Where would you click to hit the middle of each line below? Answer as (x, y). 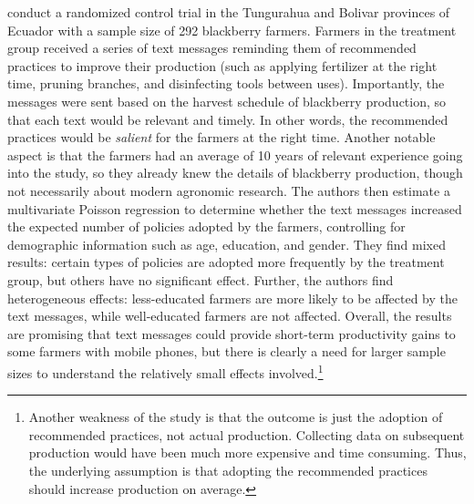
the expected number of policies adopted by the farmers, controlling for (206, 226)
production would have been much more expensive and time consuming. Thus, (247, 453)
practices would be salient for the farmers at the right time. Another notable (222, 137)
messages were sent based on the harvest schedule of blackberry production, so (227, 101)
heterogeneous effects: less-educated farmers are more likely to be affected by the (232, 298)
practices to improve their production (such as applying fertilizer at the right (222, 65)
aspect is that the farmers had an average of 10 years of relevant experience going (235, 154)
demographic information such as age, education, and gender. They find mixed (227, 244)
